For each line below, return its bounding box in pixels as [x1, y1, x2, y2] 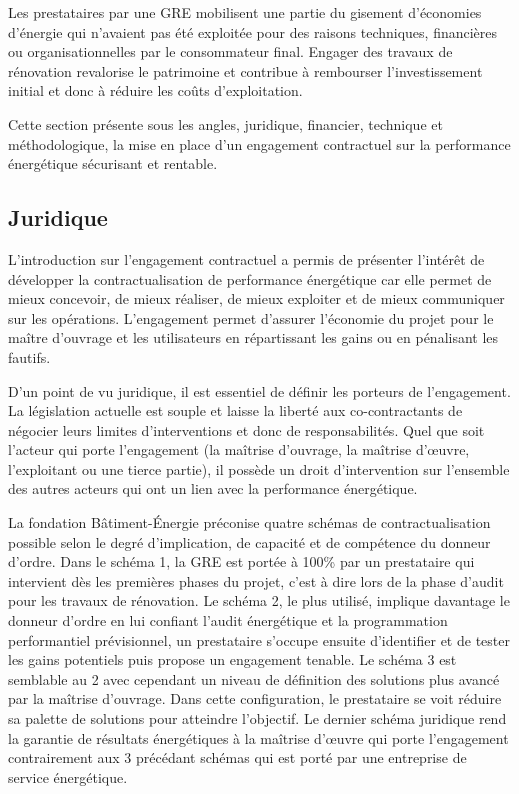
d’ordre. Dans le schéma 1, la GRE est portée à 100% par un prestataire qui [8, 551, 475, 572]
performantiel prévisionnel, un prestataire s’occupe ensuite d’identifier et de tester [8, 629, 510, 650]
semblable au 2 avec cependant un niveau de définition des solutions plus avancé [8, 668, 500, 689]
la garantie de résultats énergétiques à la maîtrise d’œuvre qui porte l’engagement [8, 727, 509, 748]
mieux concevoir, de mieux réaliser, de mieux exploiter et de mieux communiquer [8, 288, 505, 309]
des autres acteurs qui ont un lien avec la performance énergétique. [8, 478, 418, 499]
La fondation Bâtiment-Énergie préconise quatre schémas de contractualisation [8, 512, 491, 533]
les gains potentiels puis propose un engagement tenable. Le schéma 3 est [8, 649, 457, 670]
